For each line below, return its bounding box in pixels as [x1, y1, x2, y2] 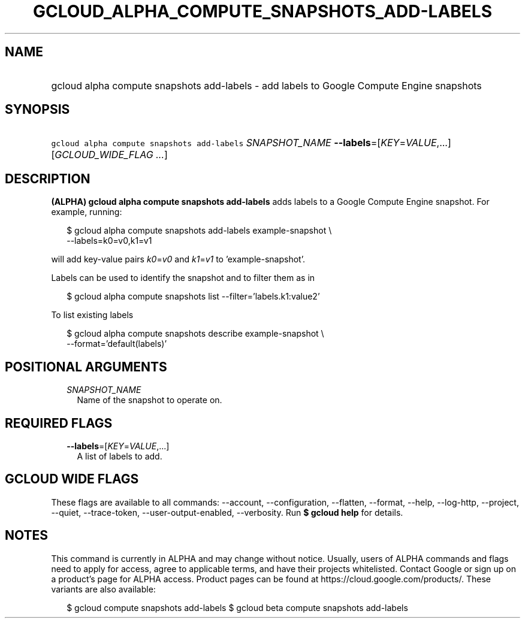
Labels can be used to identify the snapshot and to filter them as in [51, 273, 315, 283]
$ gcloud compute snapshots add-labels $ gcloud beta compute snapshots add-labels [67, 602, 408, 613]
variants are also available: [51, 583, 156, 594]
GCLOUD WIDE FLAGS [5, 471, 139, 487]
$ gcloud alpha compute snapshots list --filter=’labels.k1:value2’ [67, 291, 320, 302]
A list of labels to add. [77, 450, 162, 461]
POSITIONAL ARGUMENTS [5, 359, 167, 374]
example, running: [51, 207, 122, 217]
